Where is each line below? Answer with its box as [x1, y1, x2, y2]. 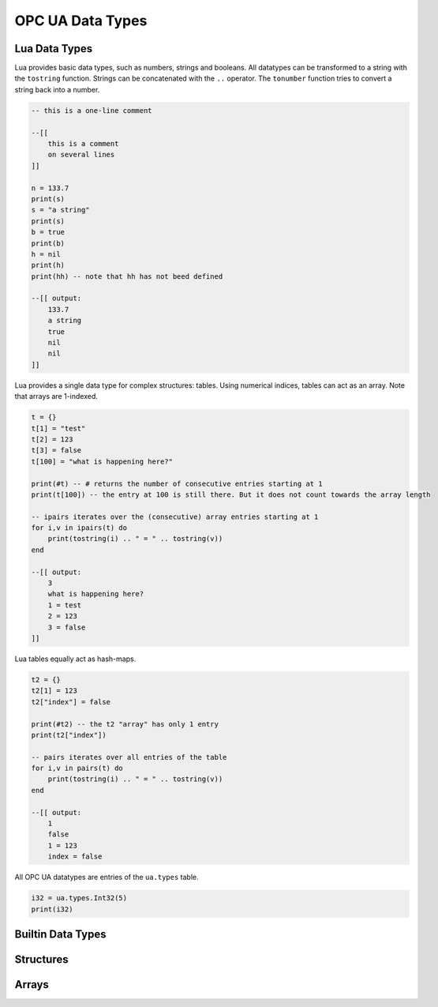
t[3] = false [31, 446, 82, 455]
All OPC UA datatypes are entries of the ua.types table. [14, 873, 199, 882]
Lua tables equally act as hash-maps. [14, 654, 137, 663]
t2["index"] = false [31, 697, 110, 706]
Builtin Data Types [14, 927, 107, 941]
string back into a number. [14, 85, 100, 94]
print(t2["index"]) [31, 731, 107, 739]
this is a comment [47, 139, 119, 148]
